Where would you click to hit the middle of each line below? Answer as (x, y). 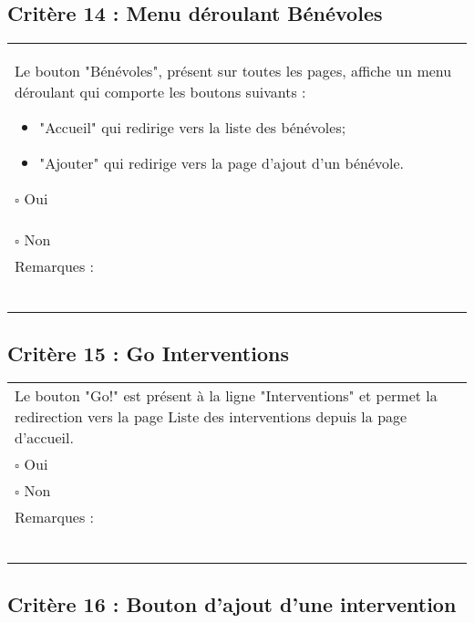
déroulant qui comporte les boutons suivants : (160, 92)
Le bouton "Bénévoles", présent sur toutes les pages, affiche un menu (233, 71)
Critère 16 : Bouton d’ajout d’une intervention (232, 603)
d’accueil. (44, 438)
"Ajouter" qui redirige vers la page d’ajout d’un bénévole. (222, 163)
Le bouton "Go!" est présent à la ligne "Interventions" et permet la (226, 396)
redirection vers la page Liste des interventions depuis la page (211, 417)
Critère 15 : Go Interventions (148, 353)
